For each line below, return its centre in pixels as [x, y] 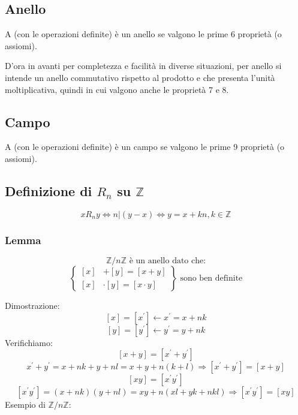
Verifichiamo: [29, 342]
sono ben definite [211, 278]
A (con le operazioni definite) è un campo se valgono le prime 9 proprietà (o [145, 147]
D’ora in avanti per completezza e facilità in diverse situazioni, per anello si [143, 66]
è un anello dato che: [168, 261]
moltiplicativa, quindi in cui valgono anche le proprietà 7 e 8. [117, 89]
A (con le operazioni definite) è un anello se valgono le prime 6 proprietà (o [143, 34]
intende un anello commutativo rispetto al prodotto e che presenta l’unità [140, 77]
